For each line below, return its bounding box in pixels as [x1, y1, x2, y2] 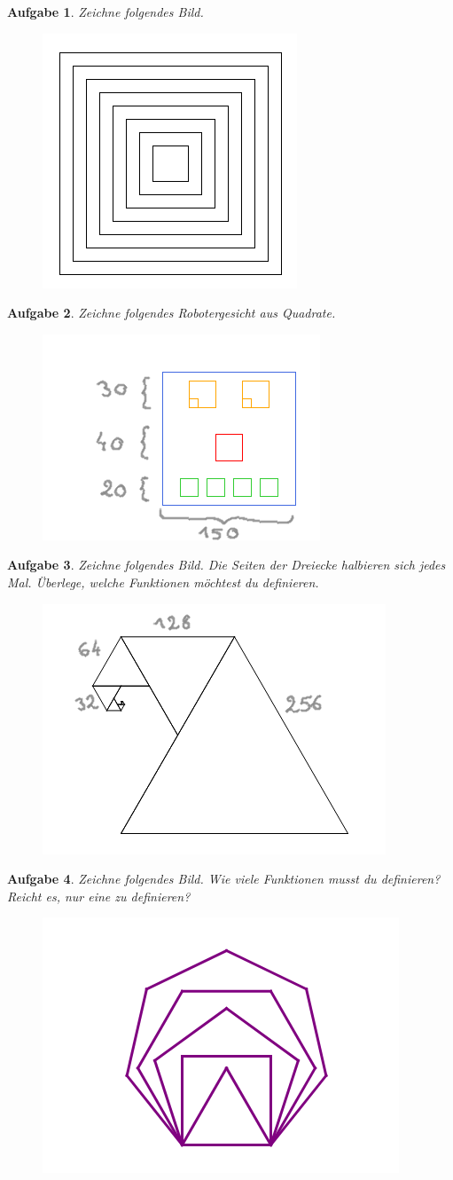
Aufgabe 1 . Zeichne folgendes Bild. [7, 3, 204, 20]
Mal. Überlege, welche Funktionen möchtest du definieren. [7, 572, 319, 591]
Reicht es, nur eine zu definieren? [7, 886, 191, 905]
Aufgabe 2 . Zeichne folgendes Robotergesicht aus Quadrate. [7, 303, 336, 322]
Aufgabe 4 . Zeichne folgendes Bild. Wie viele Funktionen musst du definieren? [7, 869, 441, 888]
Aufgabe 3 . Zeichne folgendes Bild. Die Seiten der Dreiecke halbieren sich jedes [7, 555, 446, 574]
